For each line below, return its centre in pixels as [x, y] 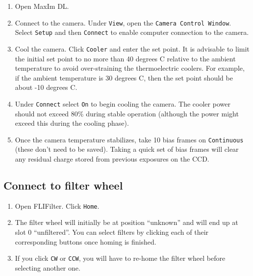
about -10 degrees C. [46, 87]
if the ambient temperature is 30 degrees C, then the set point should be [124, 77]
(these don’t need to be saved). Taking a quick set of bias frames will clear [127, 149]
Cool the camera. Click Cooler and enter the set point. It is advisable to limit [132, 48]
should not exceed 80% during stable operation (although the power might [127, 113]
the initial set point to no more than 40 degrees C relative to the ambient [125, 58]
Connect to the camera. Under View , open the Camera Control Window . [123, 22]
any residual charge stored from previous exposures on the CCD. [112, 159]
